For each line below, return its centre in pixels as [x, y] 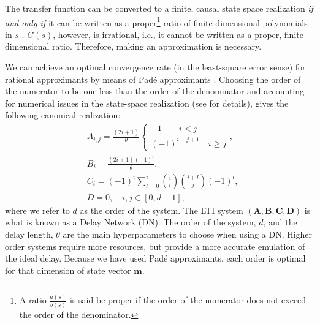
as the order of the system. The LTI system [162, 210]
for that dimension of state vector [68, 270]
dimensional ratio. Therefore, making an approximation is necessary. [133, 46]
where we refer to [37, 210]
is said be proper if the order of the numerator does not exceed [188, 300]
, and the [280, 222]
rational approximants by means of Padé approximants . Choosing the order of [153, 79]
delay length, [29, 234]
